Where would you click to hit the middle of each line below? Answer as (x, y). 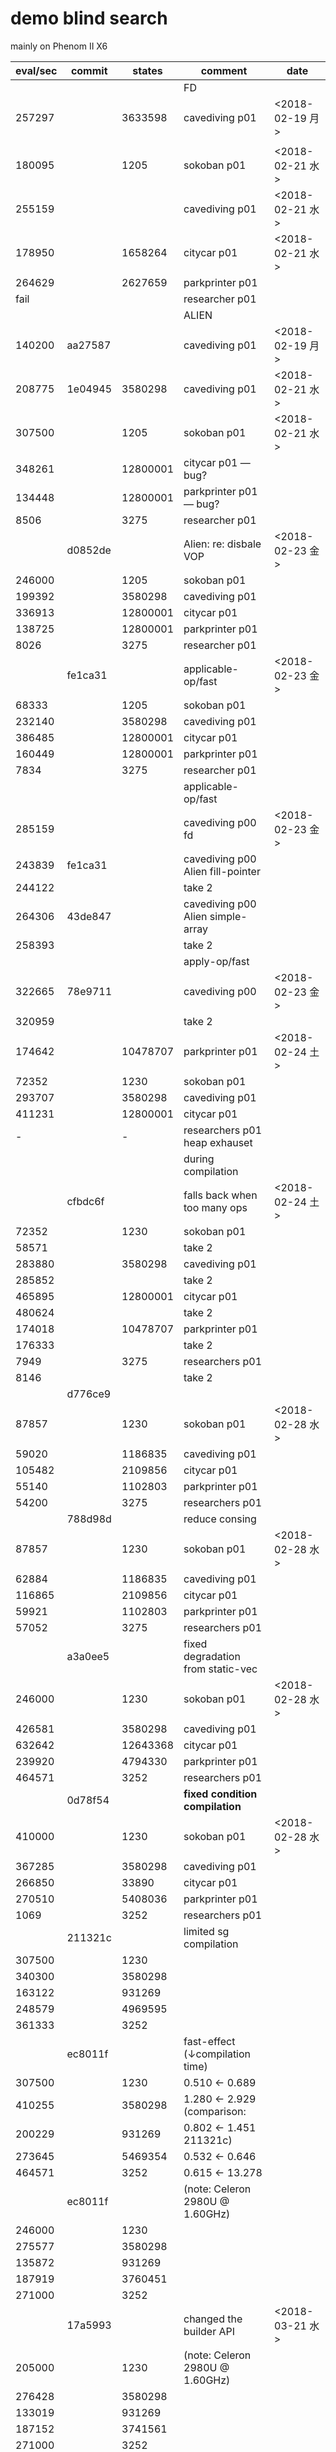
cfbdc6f (85, 1201)
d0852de (89, 550)
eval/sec (36, 70)
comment (224, 70)
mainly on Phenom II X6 (59, 46)
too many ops (215, 1207)
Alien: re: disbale (222, 544)
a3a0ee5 (88, 1656)
